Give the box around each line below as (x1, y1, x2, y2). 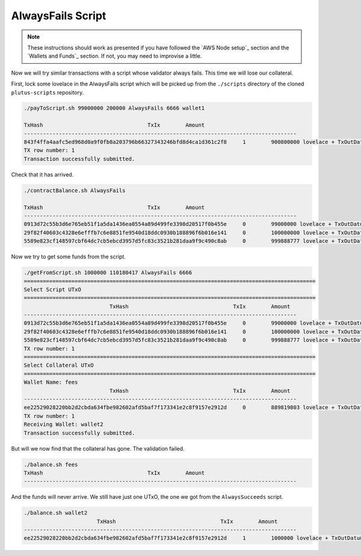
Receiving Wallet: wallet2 (23, 421, 103, 428)
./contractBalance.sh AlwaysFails (23, 187, 126, 194)
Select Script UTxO (23, 286, 81, 293)
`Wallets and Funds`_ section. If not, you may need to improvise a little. (27, 52, 202, 60)
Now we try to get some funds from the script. (11, 253, 126, 260)
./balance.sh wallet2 (23, 510, 88, 516)
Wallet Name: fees (23, 379, 78, 386)
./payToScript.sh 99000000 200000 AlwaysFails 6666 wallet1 (23, 105, 205, 111)
